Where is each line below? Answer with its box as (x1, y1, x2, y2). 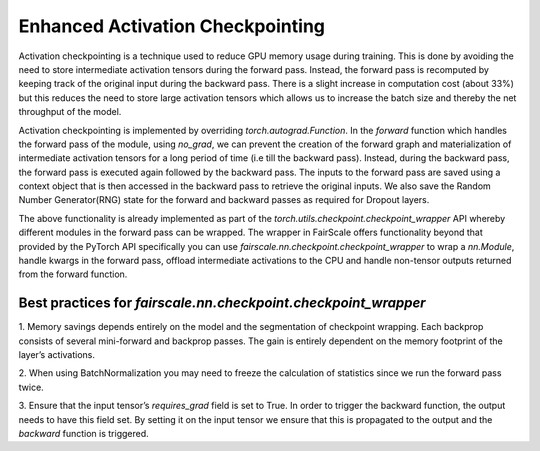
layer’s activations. (18, 349, 95, 361)
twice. (18, 381, 44, 393)
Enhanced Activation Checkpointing (18, 15, 325, 37)
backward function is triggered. (18, 428, 149, 440)
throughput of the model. (18, 106, 122, 118)
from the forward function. (18, 268, 128, 280)
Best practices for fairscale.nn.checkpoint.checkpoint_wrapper (18, 295, 426, 312)
